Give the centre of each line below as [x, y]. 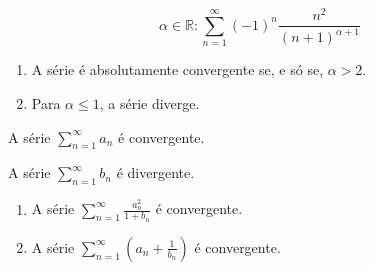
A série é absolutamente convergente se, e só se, [177, 69]
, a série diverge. [149, 103]
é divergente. [155, 172]
